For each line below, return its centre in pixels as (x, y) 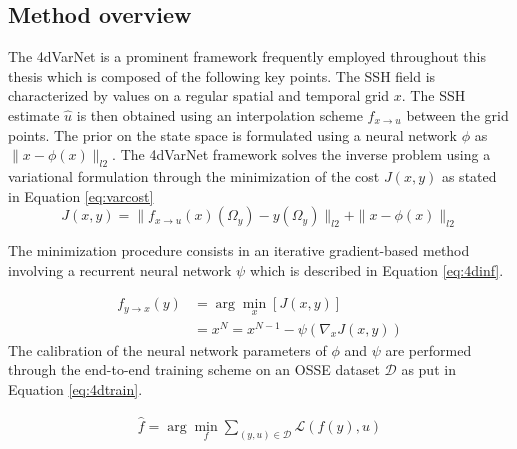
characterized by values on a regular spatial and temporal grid (199, 95)
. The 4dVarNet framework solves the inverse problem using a (301, 154)
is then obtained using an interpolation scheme (219, 114)
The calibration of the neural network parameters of (167, 349)
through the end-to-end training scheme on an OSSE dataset (194, 369)
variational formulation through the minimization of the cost (194, 175)
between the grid (457, 114)
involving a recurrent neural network (120, 269)
